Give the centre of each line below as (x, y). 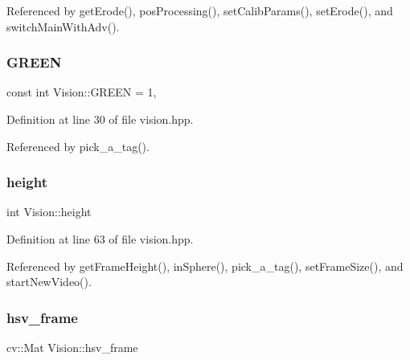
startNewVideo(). (49, 282)
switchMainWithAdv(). (63, 26)
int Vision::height (49, 212)
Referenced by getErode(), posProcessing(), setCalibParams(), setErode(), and (200, 10)
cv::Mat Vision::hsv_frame (72, 347)
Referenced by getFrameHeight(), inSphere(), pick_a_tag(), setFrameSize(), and (205, 266)
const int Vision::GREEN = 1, (82, 92)
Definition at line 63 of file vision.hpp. (100, 239)
